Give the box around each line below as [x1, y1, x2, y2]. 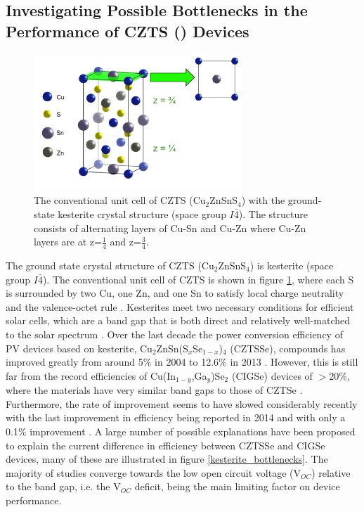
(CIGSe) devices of [231, 368, 313, 383]
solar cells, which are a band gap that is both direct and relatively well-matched [6, 313, 350, 328]
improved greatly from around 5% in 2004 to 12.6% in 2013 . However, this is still [6, 354, 358, 369]
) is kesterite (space [249, 257, 334, 272]
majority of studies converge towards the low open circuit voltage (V [6, 465, 301, 480]
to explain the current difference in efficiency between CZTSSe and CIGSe [6, 437, 325, 452]
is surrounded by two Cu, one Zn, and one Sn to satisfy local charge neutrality [6, 286, 344, 300]
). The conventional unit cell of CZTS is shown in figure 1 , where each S [42, 271, 354, 286]
